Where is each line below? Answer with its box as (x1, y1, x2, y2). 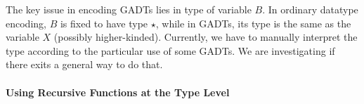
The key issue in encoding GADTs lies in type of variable (6, 2, 252, 16)
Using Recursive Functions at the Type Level (6, 84, 230, 99)
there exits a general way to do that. (6, 57, 163, 72)
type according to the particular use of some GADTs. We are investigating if (6, 43, 335, 58)
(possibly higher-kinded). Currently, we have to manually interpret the (53, 30, 358, 44)
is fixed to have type (60, 15, 148, 30)
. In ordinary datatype (262, 2, 358, 16)
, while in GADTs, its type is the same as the (155, 15, 351, 30)
